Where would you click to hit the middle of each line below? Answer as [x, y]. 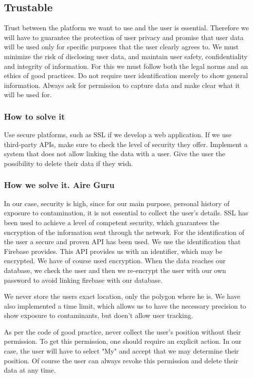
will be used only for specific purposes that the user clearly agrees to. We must [121, 47]
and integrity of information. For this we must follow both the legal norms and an [126, 66]
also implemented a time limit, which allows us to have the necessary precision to [125, 305]
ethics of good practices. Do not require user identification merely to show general [126, 75]
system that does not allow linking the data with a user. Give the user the [115, 154]
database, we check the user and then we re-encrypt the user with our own [115, 270]
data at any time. [30, 370]
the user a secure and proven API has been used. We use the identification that [122, 241]
